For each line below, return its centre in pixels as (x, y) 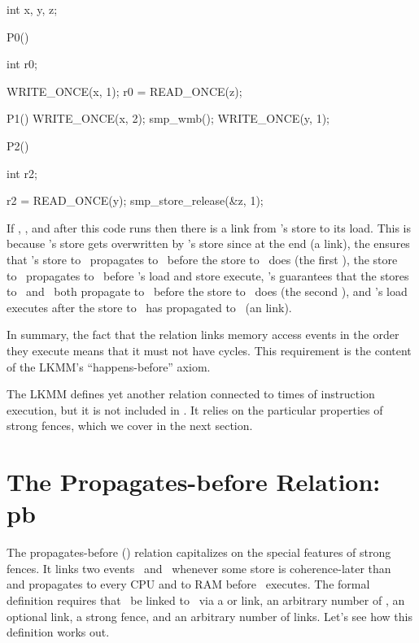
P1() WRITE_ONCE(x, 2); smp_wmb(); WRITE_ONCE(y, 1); (168, 118)
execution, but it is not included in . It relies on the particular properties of (195, 409)
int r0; (22, 64)
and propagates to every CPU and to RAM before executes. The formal (188, 584)
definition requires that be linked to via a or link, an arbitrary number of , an (206, 600)
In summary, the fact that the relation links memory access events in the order (203, 335)
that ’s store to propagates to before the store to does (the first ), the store (202, 259)
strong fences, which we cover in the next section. (130, 426)
